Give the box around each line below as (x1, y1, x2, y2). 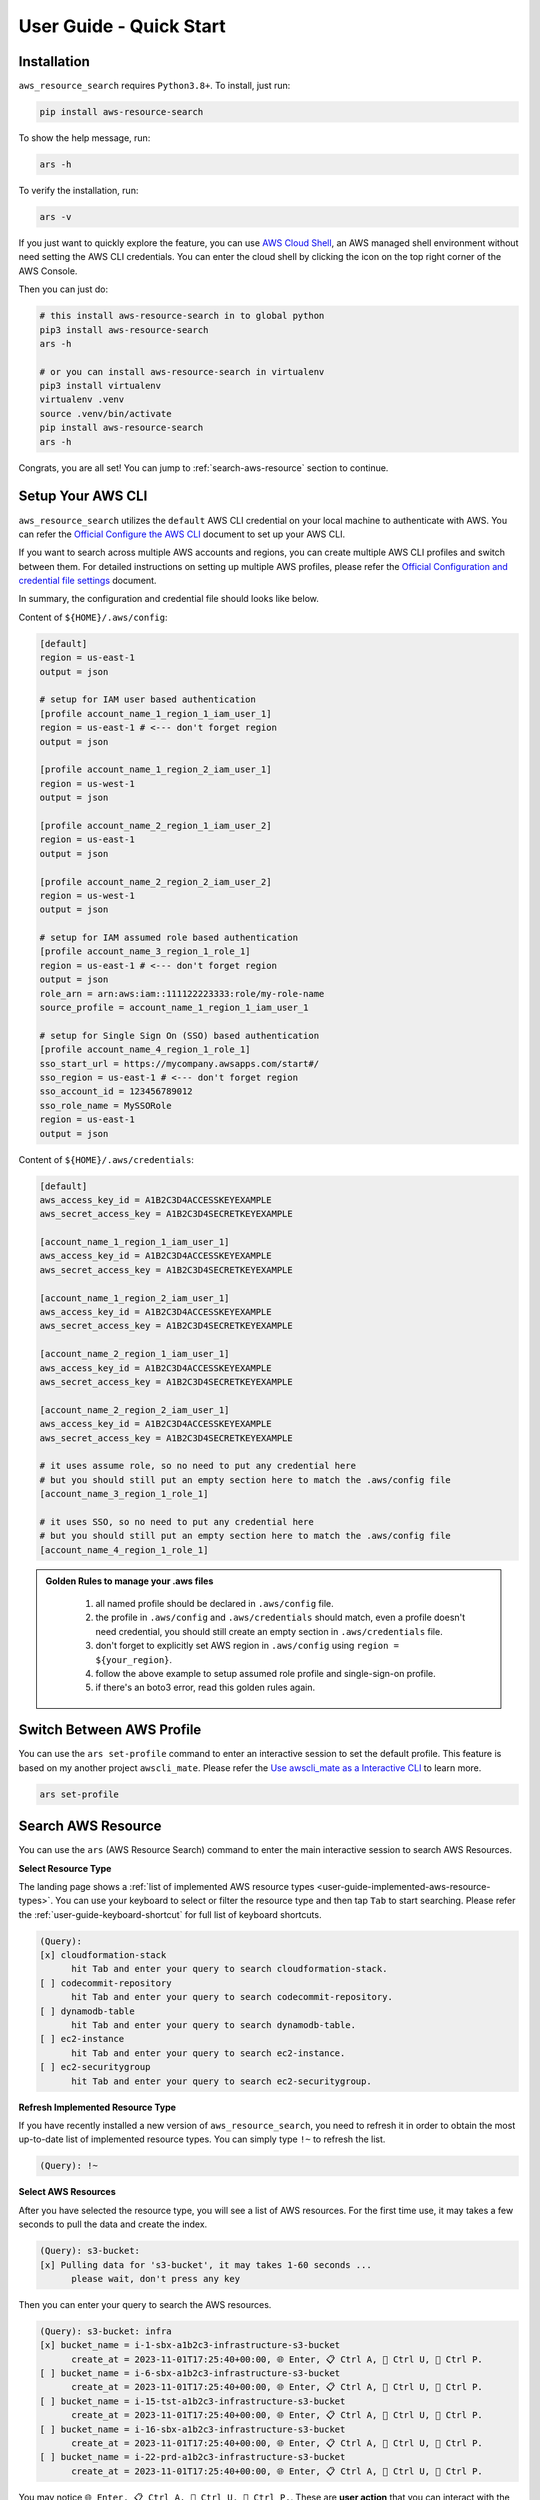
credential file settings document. (18, 575, 157, 587)
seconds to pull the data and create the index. (18, 2218, 208, 2230)
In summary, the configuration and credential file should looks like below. (18, 593, 319, 605)
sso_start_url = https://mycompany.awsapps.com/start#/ (39, 1058, 320, 1069)
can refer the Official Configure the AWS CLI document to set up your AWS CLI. (18, 528, 345, 540)
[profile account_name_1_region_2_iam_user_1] (39, 764, 272, 775)
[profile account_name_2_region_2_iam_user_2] (39, 876, 272, 887)
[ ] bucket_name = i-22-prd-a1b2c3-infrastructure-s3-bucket (39, 2451, 346, 2463)
